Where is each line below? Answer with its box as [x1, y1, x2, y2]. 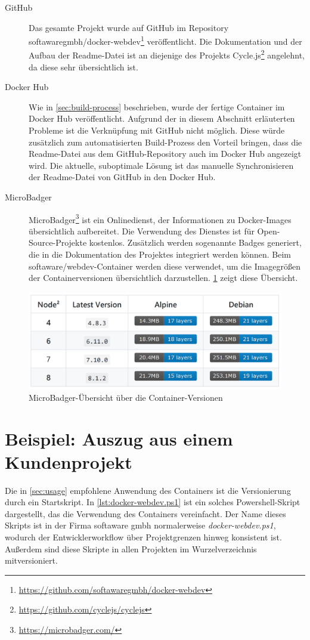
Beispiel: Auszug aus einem [5, 426, 233, 450]
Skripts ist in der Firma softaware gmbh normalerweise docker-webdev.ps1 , [5, 519, 276, 531]
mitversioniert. [5, 554, 58, 567]
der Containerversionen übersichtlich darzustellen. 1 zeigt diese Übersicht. [29, 271, 298, 284]
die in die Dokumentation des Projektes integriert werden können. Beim [29, 248, 291, 261]
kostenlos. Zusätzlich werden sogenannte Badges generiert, [89, 236, 302, 249]
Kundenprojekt [5, 449, 132, 474]
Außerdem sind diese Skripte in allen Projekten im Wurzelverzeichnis [5, 542, 257, 555]
